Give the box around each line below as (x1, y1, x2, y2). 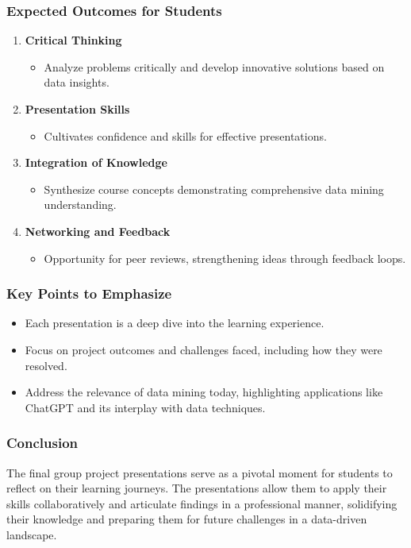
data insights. (44, 74, 109, 91)
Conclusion (6, 433, 78, 453)
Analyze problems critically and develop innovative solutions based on (44, 58, 385, 75)
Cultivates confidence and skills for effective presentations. (44, 127, 327, 144)
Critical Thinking (25, 32, 122, 48)
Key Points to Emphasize (6, 284, 172, 303)
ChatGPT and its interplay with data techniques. (25, 399, 266, 415)
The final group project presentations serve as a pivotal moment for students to (6, 464, 393, 480)
